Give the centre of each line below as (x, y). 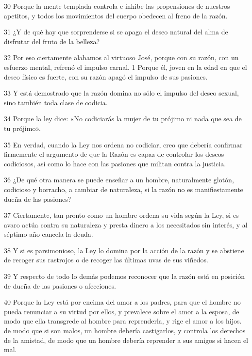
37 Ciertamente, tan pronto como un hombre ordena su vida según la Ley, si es (121, 215)
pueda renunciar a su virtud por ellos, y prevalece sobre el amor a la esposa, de (122, 311)
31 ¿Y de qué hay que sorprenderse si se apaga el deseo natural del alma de (116, 32)
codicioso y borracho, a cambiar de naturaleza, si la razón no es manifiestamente (124, 189)
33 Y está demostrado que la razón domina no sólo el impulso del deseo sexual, (121, 93)
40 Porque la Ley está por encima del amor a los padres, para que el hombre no (122, 302)
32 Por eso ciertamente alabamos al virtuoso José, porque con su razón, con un (121, 57)
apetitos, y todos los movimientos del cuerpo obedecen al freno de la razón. (116, 15)
